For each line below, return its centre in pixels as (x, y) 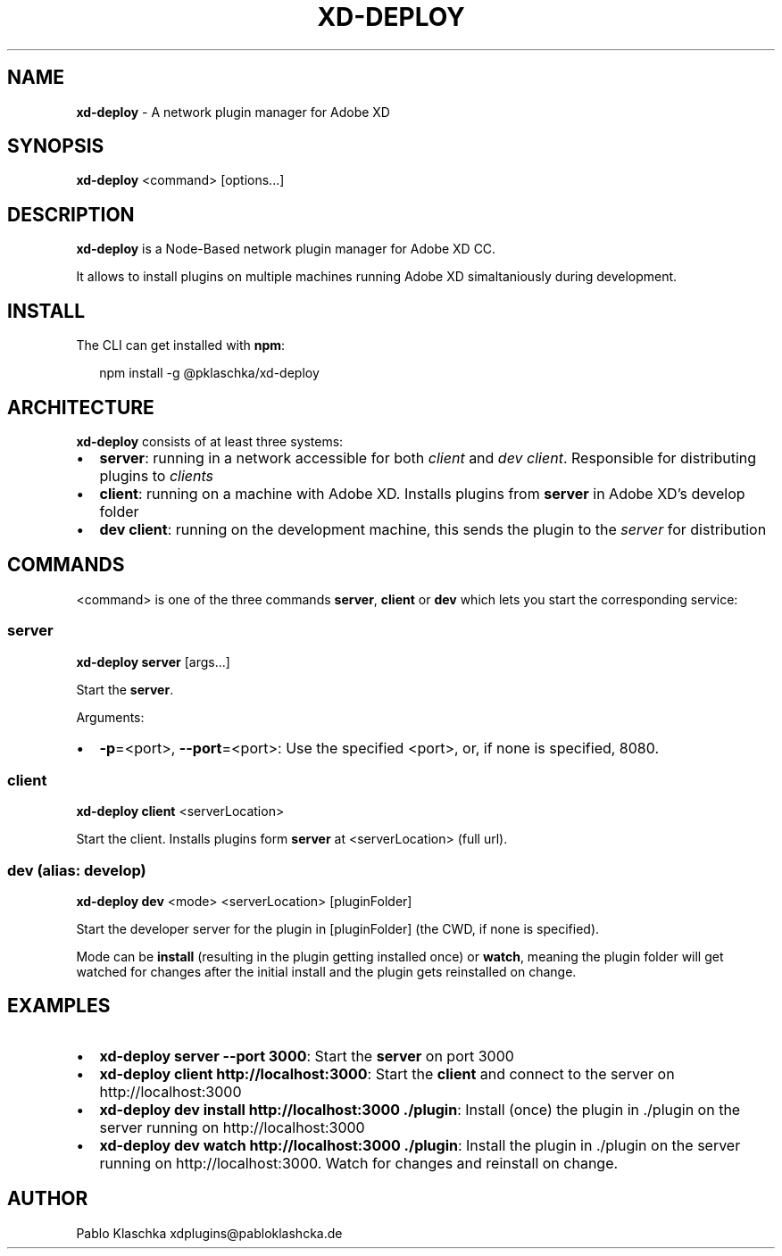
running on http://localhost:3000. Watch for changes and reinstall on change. (359, 1163)
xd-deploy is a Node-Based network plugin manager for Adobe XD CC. (286, 249)
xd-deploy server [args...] (153, 661)
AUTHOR (48, 1199)
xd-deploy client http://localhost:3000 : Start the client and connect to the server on (387, 1073)
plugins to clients (157, 475)
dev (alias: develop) (77, 870)
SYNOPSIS (56, 146)
